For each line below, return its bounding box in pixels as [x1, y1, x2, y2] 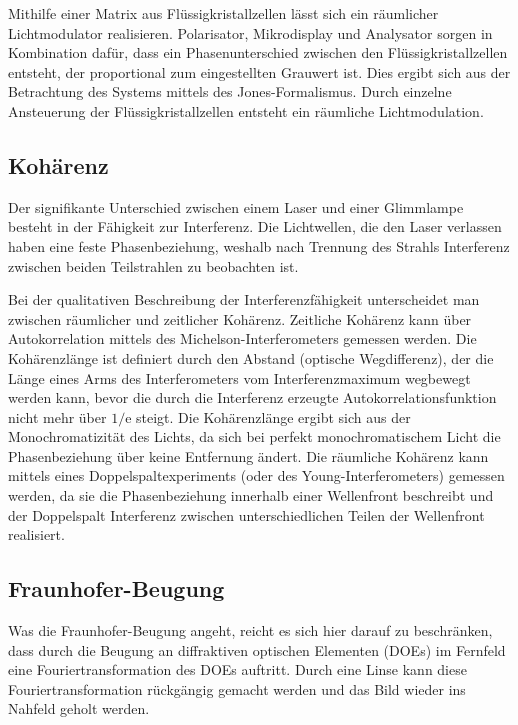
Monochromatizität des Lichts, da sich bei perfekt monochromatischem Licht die [8, 426, 501, 447]
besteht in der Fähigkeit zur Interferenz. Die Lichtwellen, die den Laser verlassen [8, 216, 502, 237]
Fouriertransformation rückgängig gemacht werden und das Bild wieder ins [8, 678, 466, 699]
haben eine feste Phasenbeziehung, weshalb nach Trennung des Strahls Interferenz [8, 235, 510, 256]
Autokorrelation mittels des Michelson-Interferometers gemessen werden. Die [8, 328, 477, 349]
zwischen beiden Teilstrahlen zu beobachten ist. [8, 255, 299, 276]
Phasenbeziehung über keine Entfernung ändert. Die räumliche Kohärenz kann [8, 445, 489, 466]
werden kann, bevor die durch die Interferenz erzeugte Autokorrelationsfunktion [8, 387, 497, 408]
